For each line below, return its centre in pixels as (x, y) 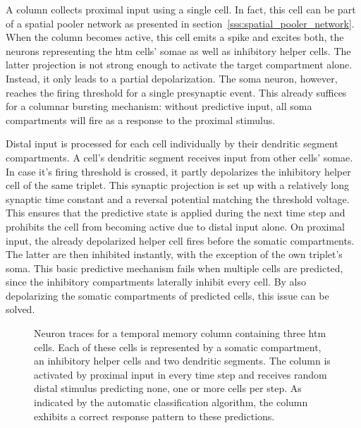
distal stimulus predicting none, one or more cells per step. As (168, 388)
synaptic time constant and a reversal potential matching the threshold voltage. (178, 198)
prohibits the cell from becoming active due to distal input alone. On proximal (175, 226)
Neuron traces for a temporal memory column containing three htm (180, 333)
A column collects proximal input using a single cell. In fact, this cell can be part (181, 9)
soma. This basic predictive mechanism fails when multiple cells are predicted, (175, 268)
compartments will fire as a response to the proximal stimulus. (141, 120)
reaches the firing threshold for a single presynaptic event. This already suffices (176, 92)
